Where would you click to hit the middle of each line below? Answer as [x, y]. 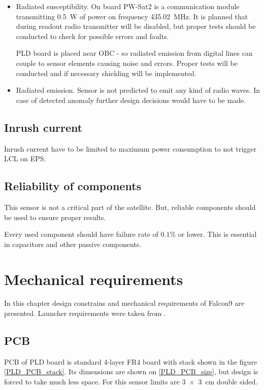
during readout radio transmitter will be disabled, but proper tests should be [136, 26]
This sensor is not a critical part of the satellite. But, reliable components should [130, 207]
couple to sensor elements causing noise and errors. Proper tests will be [127, 63]
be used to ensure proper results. [55, 217]
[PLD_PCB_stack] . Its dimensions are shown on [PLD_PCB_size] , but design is [131, 371]
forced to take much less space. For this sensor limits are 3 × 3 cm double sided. [131, 382]
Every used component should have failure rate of [81, 234]
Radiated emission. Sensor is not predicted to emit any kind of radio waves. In [138, 90]
